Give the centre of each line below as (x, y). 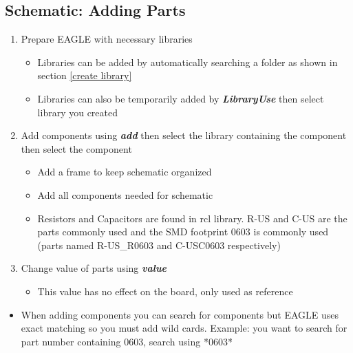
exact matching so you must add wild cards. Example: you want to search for (184, 328)
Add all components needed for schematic (125, 194)
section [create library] (85, 75)
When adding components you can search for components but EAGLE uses (180, 314)
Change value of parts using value (94, 268)
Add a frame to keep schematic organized (125, 172)
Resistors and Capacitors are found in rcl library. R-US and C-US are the (192, 218)
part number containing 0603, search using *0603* (127, 341)
